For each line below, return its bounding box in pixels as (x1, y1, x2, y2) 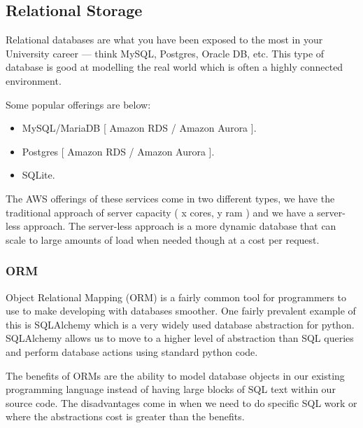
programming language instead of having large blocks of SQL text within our (6, 382, 336, 396)
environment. (6, 73, 62, 88)
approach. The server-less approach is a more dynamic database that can (23, 219, 336, 233)
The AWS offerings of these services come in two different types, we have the (6, 191, 335, 205)
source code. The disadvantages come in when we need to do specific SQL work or (6, 395, 357, 410)
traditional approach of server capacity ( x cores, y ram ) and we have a (6, 205, 314, 219)
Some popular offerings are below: (6, 97, 151, 111)
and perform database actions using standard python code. (6, 344, 258, 359)
